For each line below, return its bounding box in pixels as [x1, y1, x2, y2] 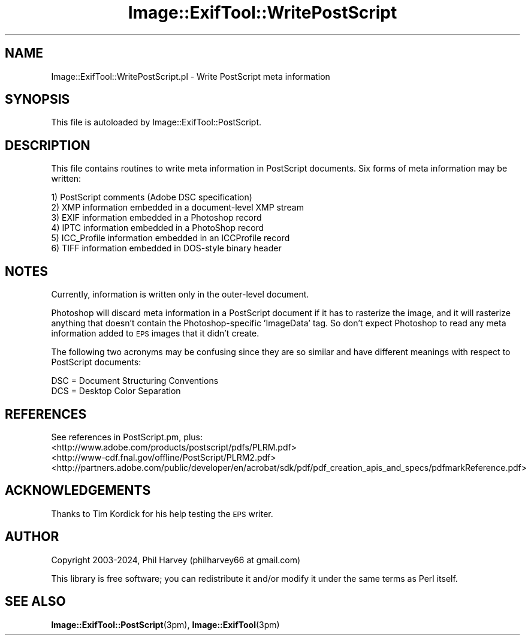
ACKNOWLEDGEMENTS [5, 483, 151, 498]
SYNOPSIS [5, 92, 70, 107]
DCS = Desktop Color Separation [51, 386, 181, 396]
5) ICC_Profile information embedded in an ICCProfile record [51, 233, 290, 244]
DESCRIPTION [5, 137, 90, 153]
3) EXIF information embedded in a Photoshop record [51, 212, 262, 223]
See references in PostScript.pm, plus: [51, 431, 203, 442]
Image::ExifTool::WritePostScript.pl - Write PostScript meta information [51, 71, 330, 82]
